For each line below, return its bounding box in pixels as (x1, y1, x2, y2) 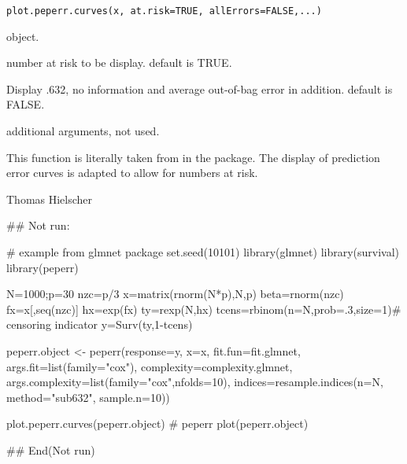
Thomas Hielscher (6, 190, 93, 207)
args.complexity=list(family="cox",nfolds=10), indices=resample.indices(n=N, (6, 374, 383, 390)
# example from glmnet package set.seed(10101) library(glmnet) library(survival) (6, 244, 400, 260)
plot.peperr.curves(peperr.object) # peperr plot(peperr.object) (6, 415, 309, 432)
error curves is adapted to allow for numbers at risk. (6, 164, 258, 181)
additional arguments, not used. (6, 123, 160, 139)
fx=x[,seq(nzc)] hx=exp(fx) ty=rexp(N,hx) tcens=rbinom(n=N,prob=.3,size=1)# (6, 300, 401, 317)
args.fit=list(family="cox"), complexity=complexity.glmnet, (6, 358, 293, 374)
